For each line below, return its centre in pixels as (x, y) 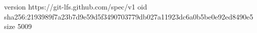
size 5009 (18, 26)
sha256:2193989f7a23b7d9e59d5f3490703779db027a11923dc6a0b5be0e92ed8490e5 (129, 16)
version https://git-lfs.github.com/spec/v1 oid (76, 6)
